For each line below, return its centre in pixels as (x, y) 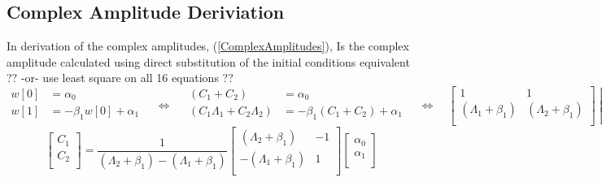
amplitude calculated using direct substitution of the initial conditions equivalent (208, 61)
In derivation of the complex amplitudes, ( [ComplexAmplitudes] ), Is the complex (208, 46)
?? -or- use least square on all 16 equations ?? (120, 78)
